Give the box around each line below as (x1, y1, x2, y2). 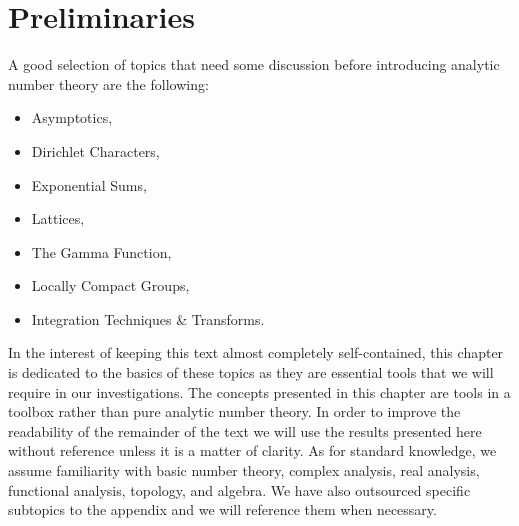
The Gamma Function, (31, 241, 172, 262)
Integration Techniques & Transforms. (31, 308, 265, 329)
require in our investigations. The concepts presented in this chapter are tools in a (8, 381, 511, 402)
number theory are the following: (8, 73, 209, 94)
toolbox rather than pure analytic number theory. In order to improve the (8, 401, 461, 422)
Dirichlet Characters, (31, 140, 160, 161)
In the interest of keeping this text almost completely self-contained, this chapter (8, 342, 504, 363)
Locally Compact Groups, (31, 275, 190, 296)
